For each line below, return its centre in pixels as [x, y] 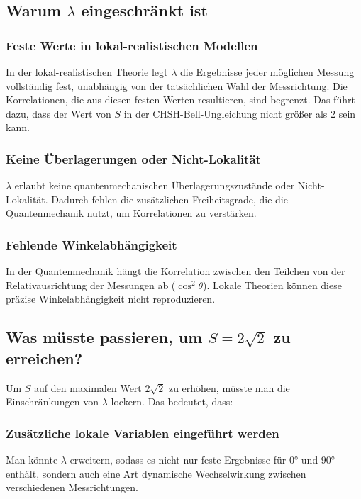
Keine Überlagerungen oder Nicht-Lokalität [133, 158]
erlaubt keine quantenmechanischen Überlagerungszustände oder [155, 185]
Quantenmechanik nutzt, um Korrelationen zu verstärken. [131, 213]
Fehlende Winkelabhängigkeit [91, 244]
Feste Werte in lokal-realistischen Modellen [132, 45]
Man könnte [32, 459]
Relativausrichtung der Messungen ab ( [91, 285]
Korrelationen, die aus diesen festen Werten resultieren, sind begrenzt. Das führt [180, 100]
